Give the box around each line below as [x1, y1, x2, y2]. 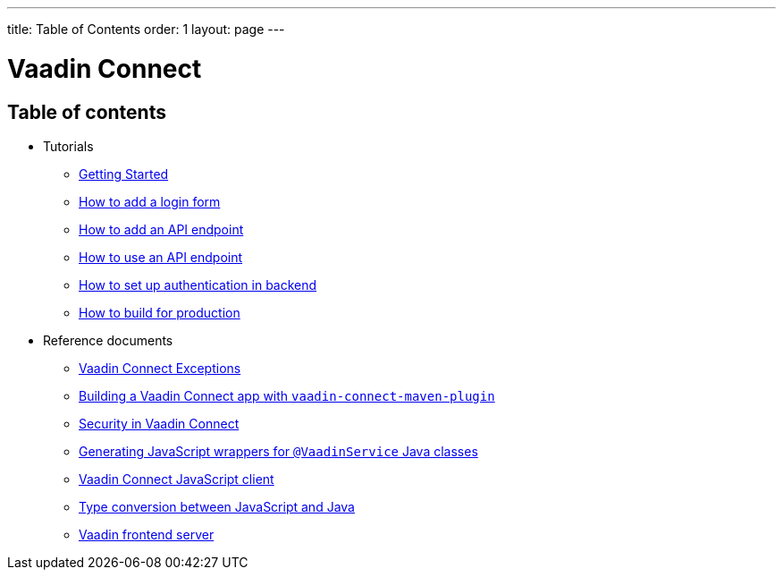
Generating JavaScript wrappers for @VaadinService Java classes [79, 443, 478, 459]
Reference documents [43, 332, 173, 348]
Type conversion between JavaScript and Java [79, 498, 355, 514]
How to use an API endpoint [79, 249, 243, 265]
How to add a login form [79, 193, 221, 209]
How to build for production [79, 304, 240, 320]
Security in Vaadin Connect [79, 415, 240, 431]
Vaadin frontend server [79, 526, 215, 542]
